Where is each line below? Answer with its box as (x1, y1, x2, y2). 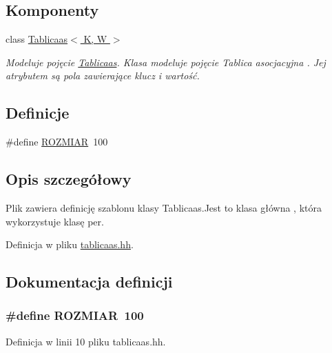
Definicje (6, 102, 70, 123)
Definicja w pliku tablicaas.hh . (6, 237, 134, 252)
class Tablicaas (6, 32, 68, 46)
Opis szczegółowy (6, 168, 132, 190)
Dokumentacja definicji (6, 271, 173, 292)
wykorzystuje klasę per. (6, 214, 104, 228)
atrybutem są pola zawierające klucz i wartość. (6, 68, 200, 83)
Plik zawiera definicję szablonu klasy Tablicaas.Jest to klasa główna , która (6, 200, 322, 214)
